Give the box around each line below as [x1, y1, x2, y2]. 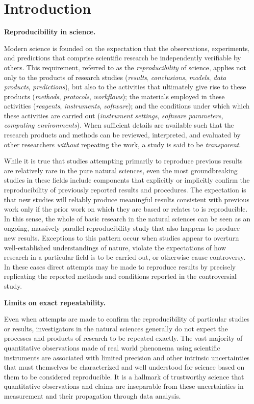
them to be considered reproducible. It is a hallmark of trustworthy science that [4, 371, 244, 381]
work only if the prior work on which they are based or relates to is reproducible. [4, 204, 248, 214]
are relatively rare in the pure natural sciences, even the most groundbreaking [4, 165, 238, 175]
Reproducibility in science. [4, 27, 96, 37]
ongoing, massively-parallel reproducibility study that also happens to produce [4, 223, 240, 233]
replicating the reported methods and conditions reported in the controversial [4, 271, 237, 281]
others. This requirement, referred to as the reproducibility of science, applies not [4, 62, 247, 72]
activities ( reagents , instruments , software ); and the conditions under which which [4, 101, 250, 111]
